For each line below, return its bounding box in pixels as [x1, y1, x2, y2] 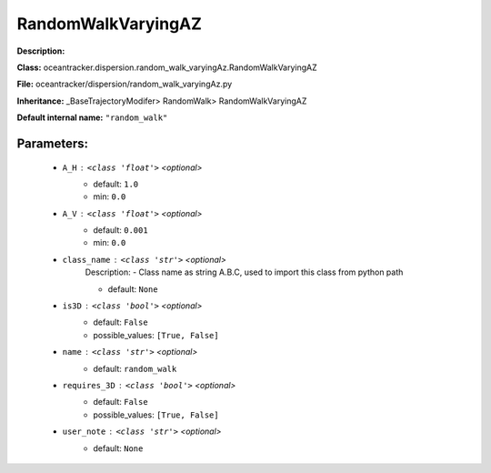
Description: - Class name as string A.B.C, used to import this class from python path [85, 267, 404, 277]
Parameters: [16, 136, 88, 151]
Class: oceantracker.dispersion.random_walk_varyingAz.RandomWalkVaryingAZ [16, 62, 317, 73]
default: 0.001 [93, 225, 149, 236]
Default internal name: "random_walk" [16, 112, 168, 123]
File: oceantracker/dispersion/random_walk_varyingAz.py [16, 78, 233, 90]
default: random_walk [93, 363, 177, 374]
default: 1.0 [93, 178, 139, 189]
